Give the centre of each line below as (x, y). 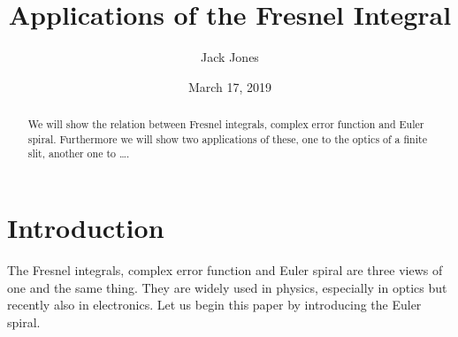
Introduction (86, 228)
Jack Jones (230, 57)
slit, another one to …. (79, 153)
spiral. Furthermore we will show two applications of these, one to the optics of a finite (227, 138)
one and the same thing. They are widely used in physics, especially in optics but (227, 287)
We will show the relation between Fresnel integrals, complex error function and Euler (226, 124)
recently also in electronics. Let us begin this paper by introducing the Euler (214, 305)
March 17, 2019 (230, 86)
